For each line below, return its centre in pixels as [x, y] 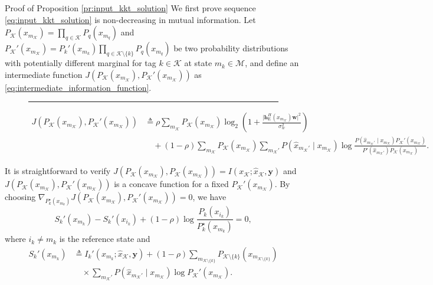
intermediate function [44, 74]
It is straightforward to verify [58, 171]
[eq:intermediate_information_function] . [78, 87]
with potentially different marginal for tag [81, 63]
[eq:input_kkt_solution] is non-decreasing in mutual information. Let [130, 19]
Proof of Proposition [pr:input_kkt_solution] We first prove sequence [130, 8]
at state [198, 63]
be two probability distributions [231, 48]
